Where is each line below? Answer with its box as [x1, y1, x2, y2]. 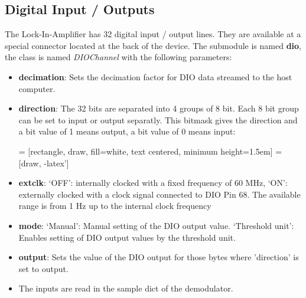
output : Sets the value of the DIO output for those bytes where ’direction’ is [18, 251, 299, 263]
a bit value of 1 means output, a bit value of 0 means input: [18, 125, 236, 137]
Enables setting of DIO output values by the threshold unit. [18, 231, 236, 243]
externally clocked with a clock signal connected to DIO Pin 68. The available [18, 188, 301, 200]
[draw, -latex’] [18, 156, 69, 169]
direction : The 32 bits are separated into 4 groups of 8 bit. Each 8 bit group [18, 102, 299, 114]
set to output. [18, 262, 69, 274]
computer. [18, 82, 56, 94]
